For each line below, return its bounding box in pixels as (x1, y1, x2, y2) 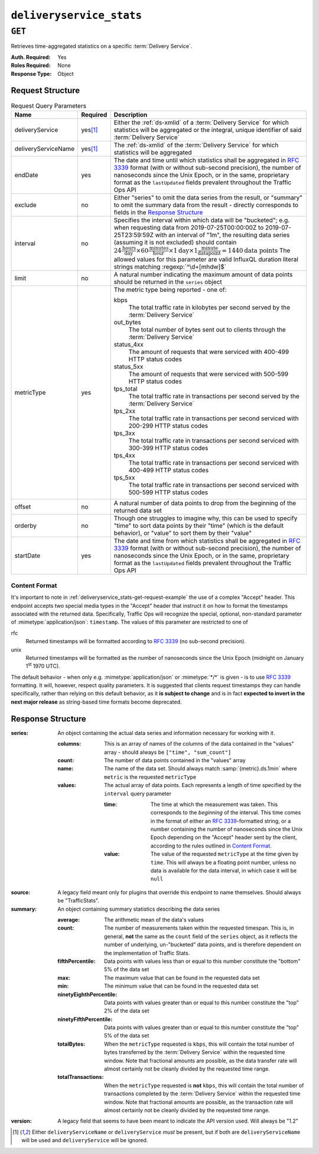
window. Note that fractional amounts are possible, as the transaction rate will (104, 1098, 294, 1105)
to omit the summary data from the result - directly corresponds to (113, 201, 298, 209)
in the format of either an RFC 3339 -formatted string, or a (151, 817, 291, 824)
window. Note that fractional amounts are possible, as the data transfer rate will (104, 1057, 298, 1064)
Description (113, 110, 148, 118)
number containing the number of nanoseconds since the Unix (151, 826, 303, 833)
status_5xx (113, 363, 144, 371)
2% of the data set (104, 1007, 149, 1014)
